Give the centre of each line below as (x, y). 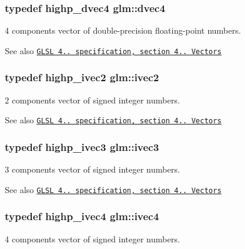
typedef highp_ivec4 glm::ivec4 (82, 216)
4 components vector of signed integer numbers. (92, 238)
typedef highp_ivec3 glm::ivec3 (82, 146)
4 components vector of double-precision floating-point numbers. (123, 30)
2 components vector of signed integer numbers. (92, 100)
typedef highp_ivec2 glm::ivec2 (82, 77)
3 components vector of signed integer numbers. (92, 169)
